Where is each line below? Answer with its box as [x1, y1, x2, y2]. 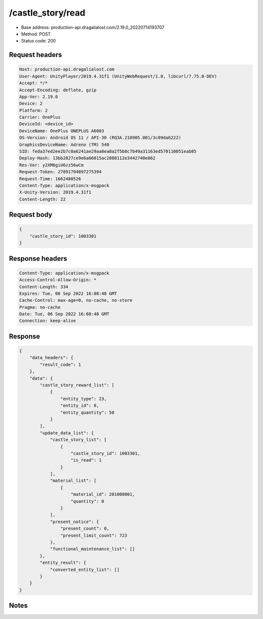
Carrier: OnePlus [19, 115, 61, 120]
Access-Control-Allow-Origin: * [19, 277, 97, 283]
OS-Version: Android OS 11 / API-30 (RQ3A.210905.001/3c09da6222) [19, 135, 181, 141]
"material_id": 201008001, [71, 492, 135, 497]
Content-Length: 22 [19, 196, 66, 202]
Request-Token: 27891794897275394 [19, 169, 102, 175]
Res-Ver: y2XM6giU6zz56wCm [19, 162, 84, 168]
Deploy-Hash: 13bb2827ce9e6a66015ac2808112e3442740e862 [19, 155, 156, 161]
